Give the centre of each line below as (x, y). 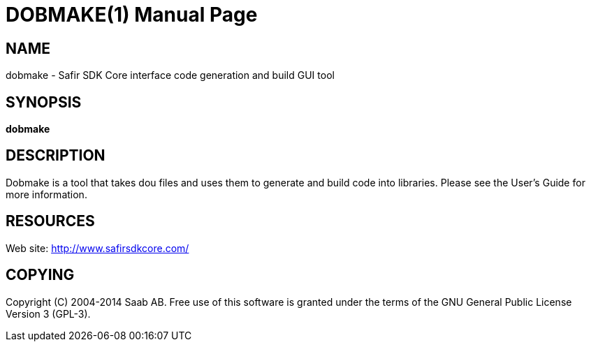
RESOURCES (50, 221)
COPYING (40, 275)
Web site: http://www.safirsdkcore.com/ (97, 248)
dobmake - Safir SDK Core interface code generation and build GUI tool (170, 75)
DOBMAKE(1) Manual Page (132, 15)
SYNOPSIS (44, 102)
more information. (46, 194)
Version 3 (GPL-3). (48, 313)
